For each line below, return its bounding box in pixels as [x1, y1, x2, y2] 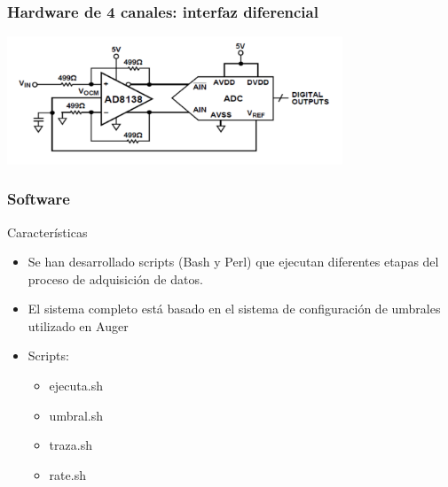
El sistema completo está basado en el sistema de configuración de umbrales [28, 299, 441, 318]
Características [7, 222, 88, 241]
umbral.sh [49, 406, 104, 424]
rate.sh [49, 465, 86, 483]
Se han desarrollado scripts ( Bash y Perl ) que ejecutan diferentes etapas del [28, 252, 439, 271]
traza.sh [49, 436, 92, 454]
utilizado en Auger [28, 316, 129, 335]
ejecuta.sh [49, 376, 103, 395]
